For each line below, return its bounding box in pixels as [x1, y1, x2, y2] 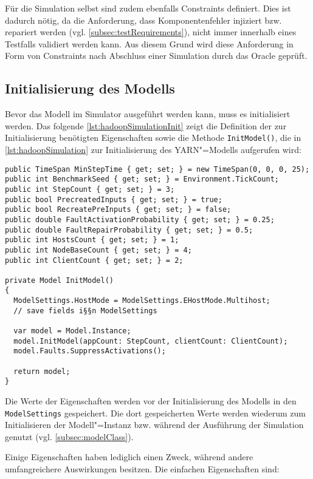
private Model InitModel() [5, 276, 114, 285]
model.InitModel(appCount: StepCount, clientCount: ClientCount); [13, 336, 288, 345]
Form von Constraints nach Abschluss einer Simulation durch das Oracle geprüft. [5, 49, 308, 62]
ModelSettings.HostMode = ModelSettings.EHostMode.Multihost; [13, 296, 270, 305]
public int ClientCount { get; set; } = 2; [5, 256, 184, 265]
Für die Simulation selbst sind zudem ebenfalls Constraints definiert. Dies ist [5, 2, 291, 14]
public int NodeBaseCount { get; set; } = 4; [5, 245, 192, 254]
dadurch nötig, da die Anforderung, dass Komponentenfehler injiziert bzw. [5, 13, 282, 26]
